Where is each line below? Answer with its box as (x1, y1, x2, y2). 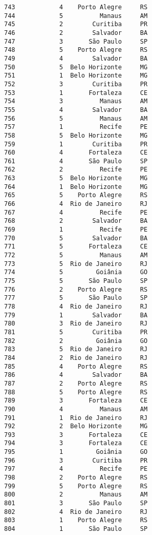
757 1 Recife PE (4, 123, 148, 131)
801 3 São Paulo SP (4, 500, 148, 507)
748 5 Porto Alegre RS (4, 46, 148, 54)
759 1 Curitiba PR (4, 140, 148, 148)
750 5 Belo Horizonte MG (4, 63, 148, 71)
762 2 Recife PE (4, 166, 148, 174)
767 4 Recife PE (4, 208, 148, 216)
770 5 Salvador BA (4, 234, 148, 242)
